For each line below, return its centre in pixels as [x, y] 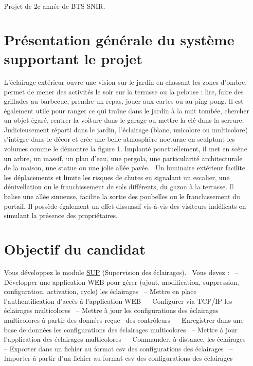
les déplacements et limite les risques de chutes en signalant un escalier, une [117, 177]
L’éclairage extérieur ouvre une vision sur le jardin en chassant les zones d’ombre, [126, 82]
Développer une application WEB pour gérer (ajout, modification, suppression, [122, 282]
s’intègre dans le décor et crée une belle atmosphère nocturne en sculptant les [119, 139]
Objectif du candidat [75, 249]
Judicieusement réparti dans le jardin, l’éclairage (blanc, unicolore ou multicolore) [126, 129]
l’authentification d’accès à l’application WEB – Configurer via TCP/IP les [118, 301]
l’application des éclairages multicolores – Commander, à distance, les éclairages [125, 339]
